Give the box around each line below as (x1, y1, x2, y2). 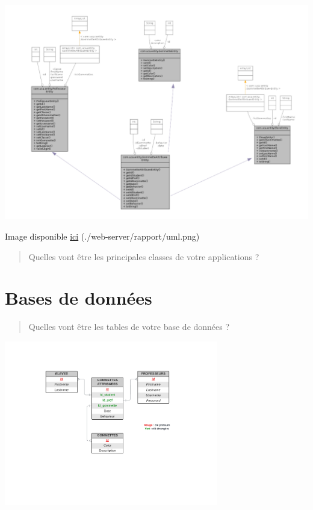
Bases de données (5, 285, 152, 310)
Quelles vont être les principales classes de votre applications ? (28, 250, 259, 263)
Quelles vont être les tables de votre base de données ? (28, 320, 230, 333)
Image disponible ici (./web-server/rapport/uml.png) (5, 229, 200, 242)
